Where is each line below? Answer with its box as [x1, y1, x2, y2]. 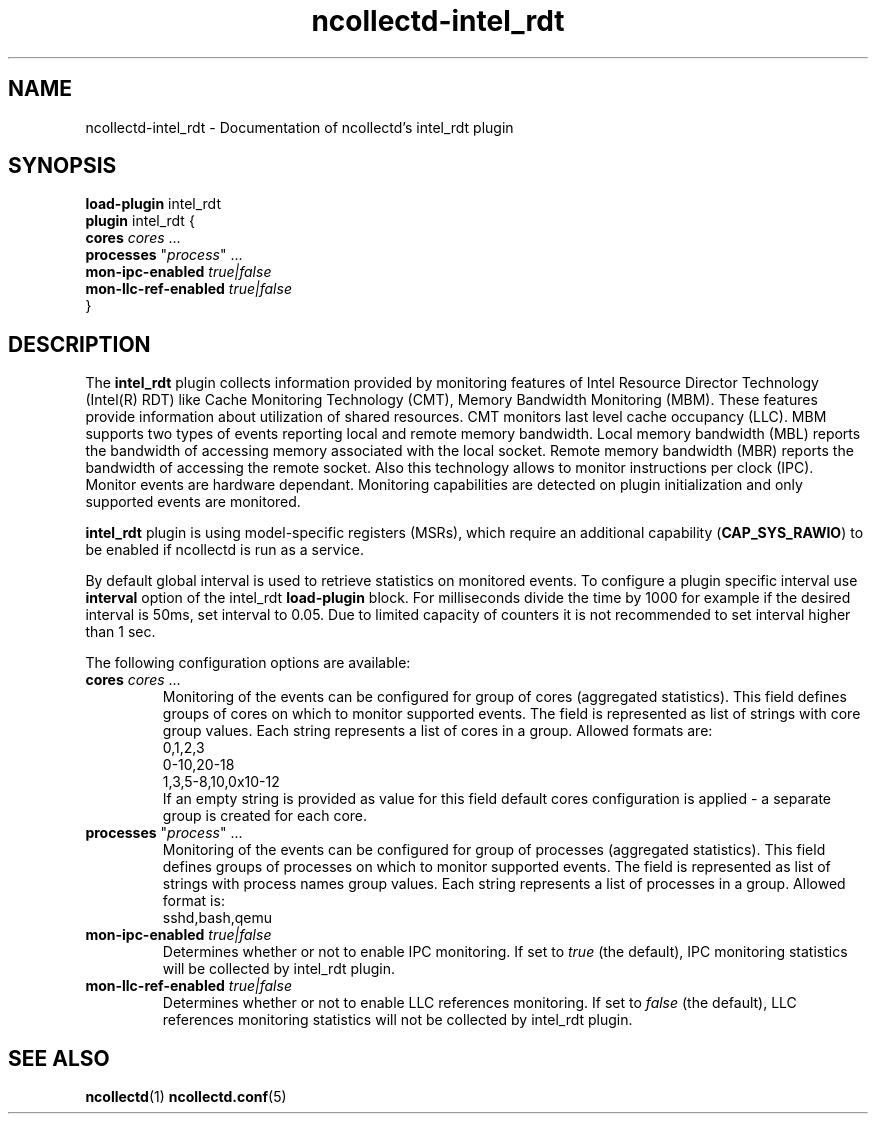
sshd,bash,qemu [162, 909, 273, 927]
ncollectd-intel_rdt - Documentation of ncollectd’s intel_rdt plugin [85, 118, 514, 136]
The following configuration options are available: [85, 654, 411, 672]
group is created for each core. [162, 807, 368, 825]
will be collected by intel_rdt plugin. [162, 960, 395, 978]
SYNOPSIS [8, 153, 117, 179]
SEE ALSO [8, 1045, 110, 1071]
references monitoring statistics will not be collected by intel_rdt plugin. [162, 1011, 633, 1029]
